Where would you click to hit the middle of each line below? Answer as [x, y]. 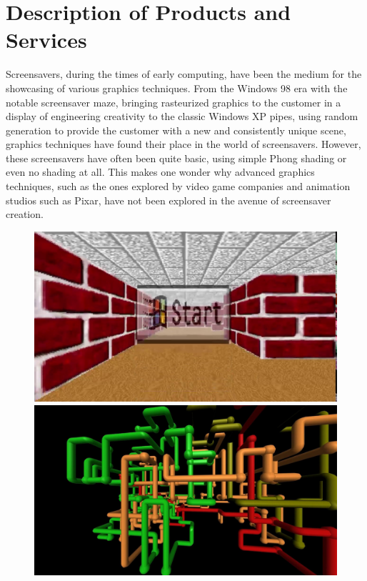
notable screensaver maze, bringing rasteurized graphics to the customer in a [174, 102]
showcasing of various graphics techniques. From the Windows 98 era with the [177, 88]
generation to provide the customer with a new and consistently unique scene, [176, 130]
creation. [25, 214]
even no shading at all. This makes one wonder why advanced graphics [160, 172]
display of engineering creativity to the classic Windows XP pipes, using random [182, 116]
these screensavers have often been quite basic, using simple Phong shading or [176, 158]
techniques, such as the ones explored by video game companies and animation [178, 186]
